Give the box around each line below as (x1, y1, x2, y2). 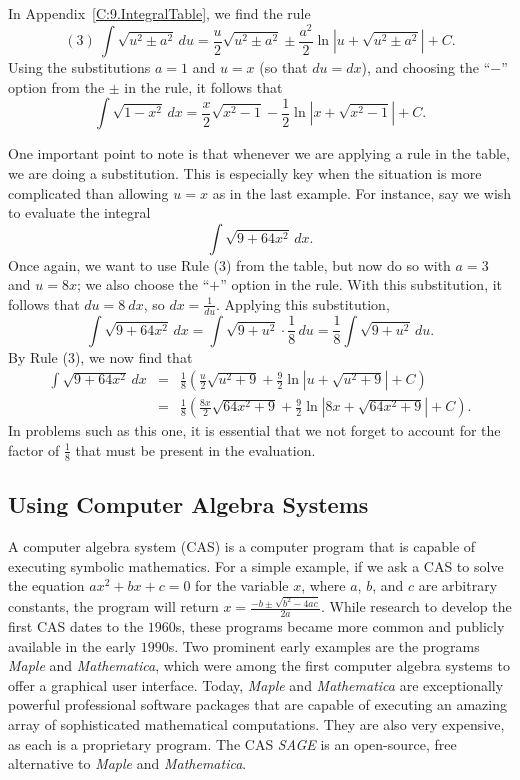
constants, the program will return (8, 596, 219, 617)
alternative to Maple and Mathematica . (8, 753, 247, 774)
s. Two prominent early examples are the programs (168, 635, 480, 656)
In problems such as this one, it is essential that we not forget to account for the (8, 420, 501, 441)
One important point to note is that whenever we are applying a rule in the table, (8, 143, 510, 164)
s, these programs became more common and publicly (175, 615, 505, 636)
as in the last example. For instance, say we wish (212, 182, 512, 203)
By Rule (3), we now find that (8, 346, 193, 367)
